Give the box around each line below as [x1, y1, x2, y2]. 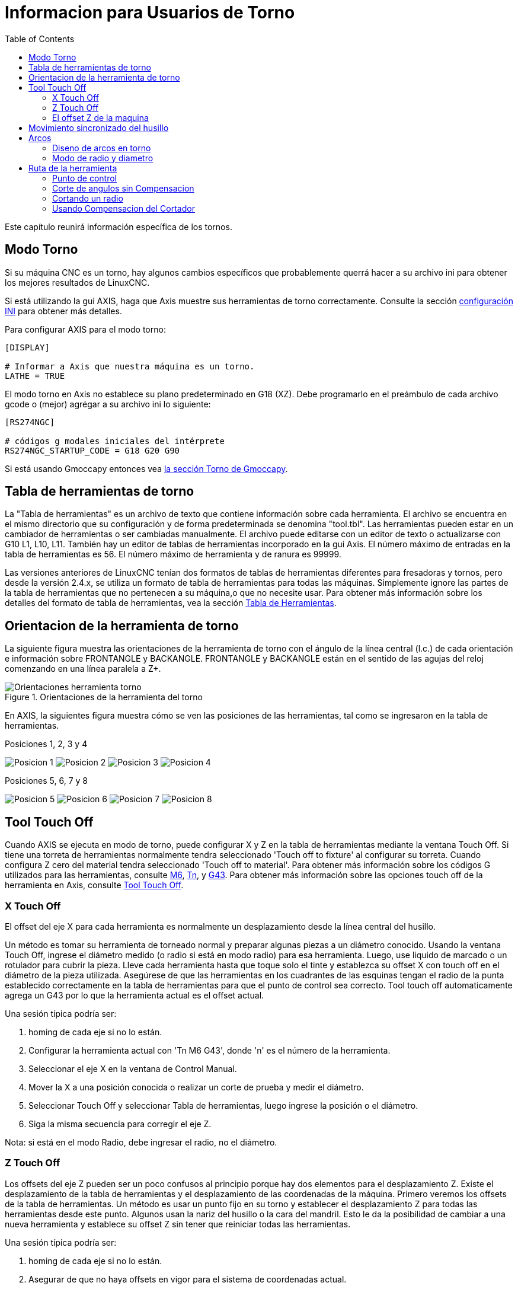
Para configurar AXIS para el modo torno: [5, 324, 166, 334]
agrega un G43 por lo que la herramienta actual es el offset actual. [5, 990, 264, 1000]
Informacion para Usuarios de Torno [5, 2, 295, 23]
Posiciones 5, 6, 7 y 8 [5, 776, 88, 786]
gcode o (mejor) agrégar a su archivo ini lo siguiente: [5, 398, 211, 409]
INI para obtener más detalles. [5, 305, 122, 316]
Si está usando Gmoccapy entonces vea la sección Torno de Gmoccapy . [5, 463, 288, 474]
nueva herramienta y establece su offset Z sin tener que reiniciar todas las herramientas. [5, 1218, 351, 1229]
